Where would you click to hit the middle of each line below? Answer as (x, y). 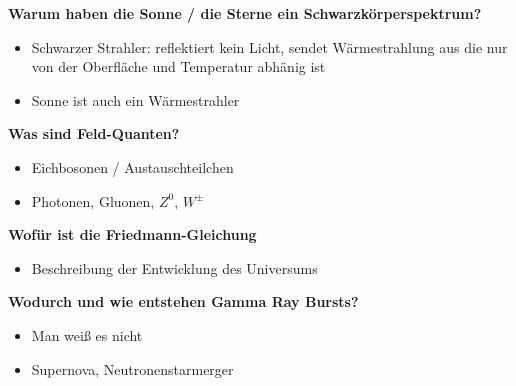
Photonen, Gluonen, (93, 200)
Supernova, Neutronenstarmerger (132, 368)
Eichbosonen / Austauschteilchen (132, 166)
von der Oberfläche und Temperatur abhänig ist (178, 66)
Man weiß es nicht (87, 334)
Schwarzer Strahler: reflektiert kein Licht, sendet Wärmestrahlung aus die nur (269, 46)
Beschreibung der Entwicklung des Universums (174, 267)
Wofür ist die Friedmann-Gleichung (132, 234)
